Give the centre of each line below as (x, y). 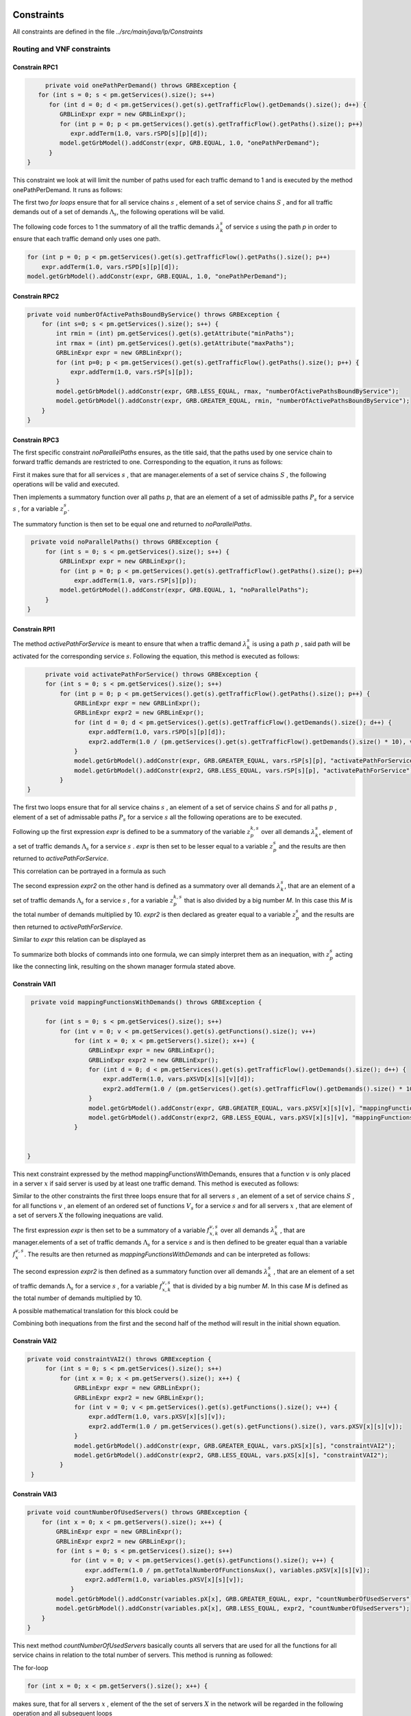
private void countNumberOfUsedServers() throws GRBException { (137, 1512)
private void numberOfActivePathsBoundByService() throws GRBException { (153, 314)
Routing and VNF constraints (62, 49)
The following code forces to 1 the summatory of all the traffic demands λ (116, 227)
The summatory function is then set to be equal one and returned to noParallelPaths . (133, 524)
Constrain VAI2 (35, 1341)
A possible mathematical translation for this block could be (95, 1310)
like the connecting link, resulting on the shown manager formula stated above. (124, 966)
